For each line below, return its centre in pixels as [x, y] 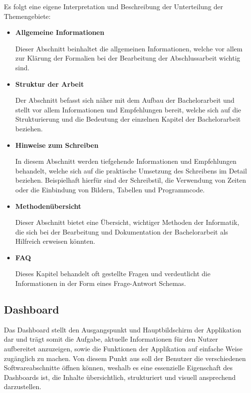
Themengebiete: [27, 16]
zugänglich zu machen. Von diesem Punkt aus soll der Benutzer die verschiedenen [125, 358]
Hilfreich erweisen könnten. [55, 241]
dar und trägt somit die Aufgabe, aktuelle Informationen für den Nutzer [111, 339]
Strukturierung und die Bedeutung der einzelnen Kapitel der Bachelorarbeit [128, 119]
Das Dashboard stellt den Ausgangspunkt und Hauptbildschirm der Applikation [123, 329]
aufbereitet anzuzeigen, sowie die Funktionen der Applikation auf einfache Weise [123, 349]
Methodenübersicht [48, 206]
